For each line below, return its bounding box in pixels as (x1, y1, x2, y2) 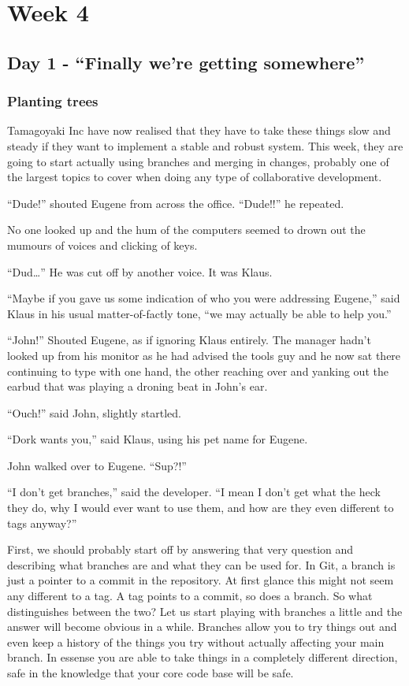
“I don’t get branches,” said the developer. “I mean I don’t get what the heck (7, 484, 381, 500)
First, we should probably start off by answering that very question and (7, 541, 354, 558)
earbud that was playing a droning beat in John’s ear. (7, 378, 268, 395)
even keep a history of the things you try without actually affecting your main (7, 633, 385, 650)
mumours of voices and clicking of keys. (7, 236, 198, 253)
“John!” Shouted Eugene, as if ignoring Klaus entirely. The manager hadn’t (7, 332, 371, 348)
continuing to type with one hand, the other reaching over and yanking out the (7, 362, 389, 379)
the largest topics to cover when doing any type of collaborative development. (7, 169, 382, 185)
